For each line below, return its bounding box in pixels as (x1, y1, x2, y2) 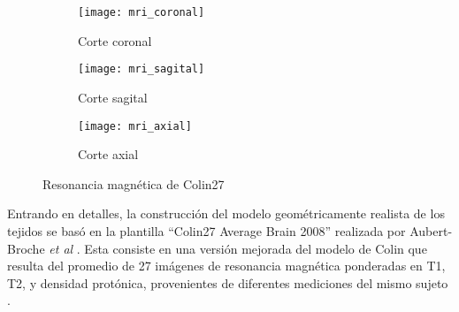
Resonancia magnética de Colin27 (42, 174, 225, 193)
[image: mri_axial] (78, 119, 192, 133)
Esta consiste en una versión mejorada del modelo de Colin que (84, 239, 427, 257)
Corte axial (78, 145, 139, 164)
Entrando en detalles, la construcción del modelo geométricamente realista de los (7, 204, 445, 223)
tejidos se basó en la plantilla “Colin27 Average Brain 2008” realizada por (7, 221, 406, 240)
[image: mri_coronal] (78, 6, 205, 19)
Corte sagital (78, 88, 148, 106)
